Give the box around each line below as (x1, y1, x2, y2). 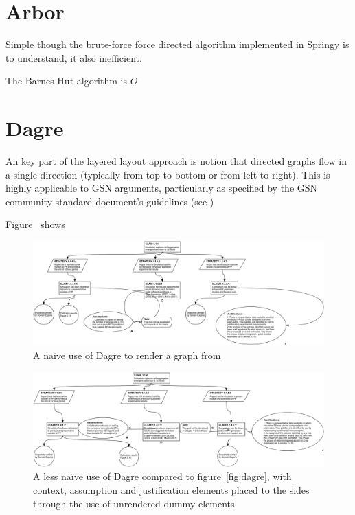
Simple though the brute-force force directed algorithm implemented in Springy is (5, 37, 350, 51)
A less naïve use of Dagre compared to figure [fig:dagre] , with (33, 469, 292, 483)
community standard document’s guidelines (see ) (5, 194, 214, 208)
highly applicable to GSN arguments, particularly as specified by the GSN (5, 181, 318, 195)
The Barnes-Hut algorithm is (5, 73, 127, 88)
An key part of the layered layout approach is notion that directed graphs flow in (5, 154, 347, 168)
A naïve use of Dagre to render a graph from (33, 347, 221, 362)
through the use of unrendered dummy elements (33, 496, 235, 510)
